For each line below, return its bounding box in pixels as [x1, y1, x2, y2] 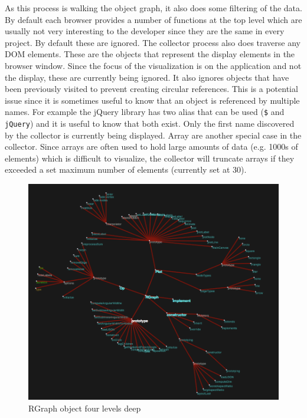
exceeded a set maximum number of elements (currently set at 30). [5, 163, 247, 176]
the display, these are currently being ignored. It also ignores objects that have [5, 71, 289, 83]
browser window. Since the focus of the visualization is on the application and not [5, 59, 302, 71]
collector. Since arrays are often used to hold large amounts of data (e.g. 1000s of [5, 140, 298, 153]
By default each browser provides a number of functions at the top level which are [5, 13, 302, 25]
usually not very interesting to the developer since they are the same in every [5, 25, 285, 37]
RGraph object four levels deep [28, 401, 141, 414]
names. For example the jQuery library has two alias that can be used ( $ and [5, 106, 285, 118]
